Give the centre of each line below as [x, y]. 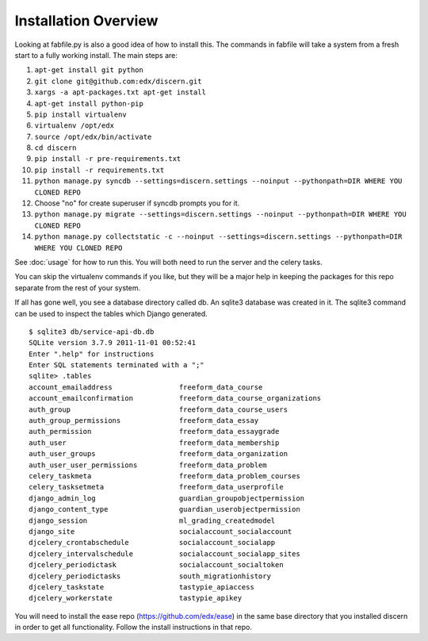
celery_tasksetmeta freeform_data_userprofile [157, 487]
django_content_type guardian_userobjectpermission [164, 509]
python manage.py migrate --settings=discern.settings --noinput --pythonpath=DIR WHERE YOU [221, 215]
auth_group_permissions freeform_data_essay [144, 421]
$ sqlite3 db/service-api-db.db [92, 332]
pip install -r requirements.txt [99, 170]
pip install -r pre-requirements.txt [108, 159]
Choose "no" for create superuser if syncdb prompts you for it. [137, 203]
